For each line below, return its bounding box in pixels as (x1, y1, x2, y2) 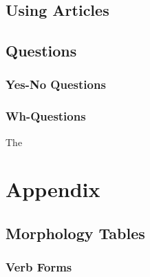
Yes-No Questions (6, 76, 106, 93)
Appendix (6, 175, 100, 203)
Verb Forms (6, 258, 72, 276)
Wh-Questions (6, 107, 86, 125)
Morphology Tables (6, 222, 145, 243)
